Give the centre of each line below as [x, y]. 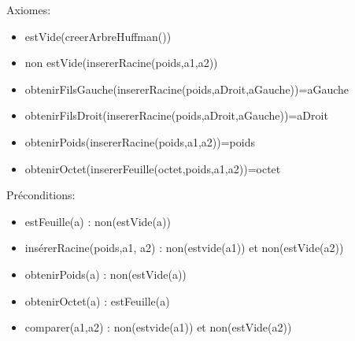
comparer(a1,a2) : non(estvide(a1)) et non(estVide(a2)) [158, 327]
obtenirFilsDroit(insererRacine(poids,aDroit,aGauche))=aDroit [176, 115]
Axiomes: [29, 9]
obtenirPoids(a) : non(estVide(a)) [105, 274]
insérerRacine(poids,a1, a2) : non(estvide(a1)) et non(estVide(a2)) [184, 248]
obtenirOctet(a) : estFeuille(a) [97, 300]
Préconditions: [41, 195]
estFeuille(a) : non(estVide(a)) [98, 221]
